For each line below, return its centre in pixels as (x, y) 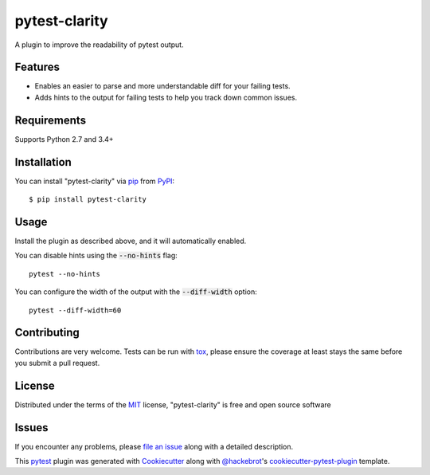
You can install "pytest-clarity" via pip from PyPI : (95, 181)
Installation (43, 162)
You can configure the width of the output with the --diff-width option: (136, 292)
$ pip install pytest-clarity (88, 200)
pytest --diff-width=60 (75, 310)
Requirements (51, 120)
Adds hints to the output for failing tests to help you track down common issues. (166, 97)
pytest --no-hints (65, 274)
